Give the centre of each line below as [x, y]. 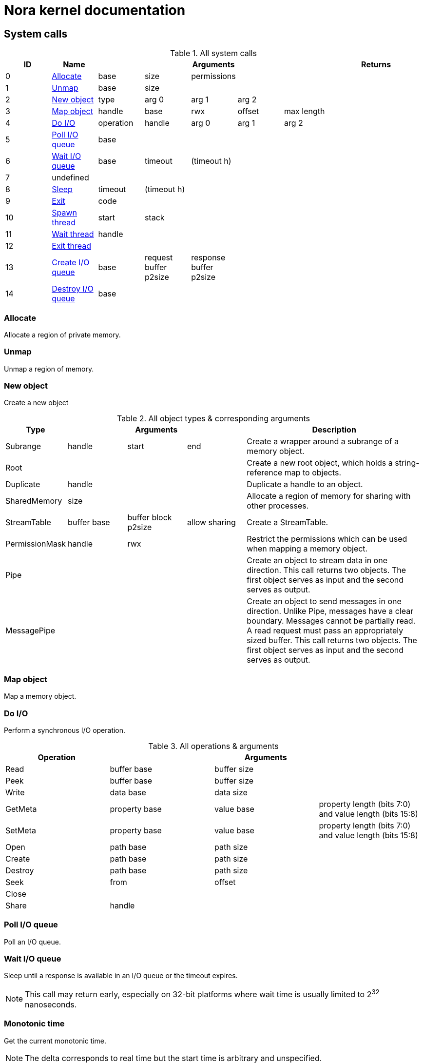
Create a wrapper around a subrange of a [323, 442]
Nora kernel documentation [95, 10]
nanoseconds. [51, 1004]
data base [128, 792]
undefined [70, 178]
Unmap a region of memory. [49, 369]
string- [407, 463]
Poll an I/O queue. [32, 942]
